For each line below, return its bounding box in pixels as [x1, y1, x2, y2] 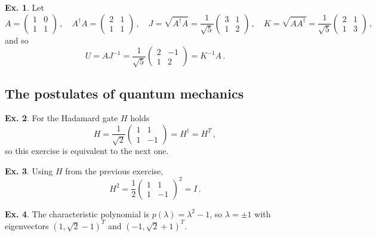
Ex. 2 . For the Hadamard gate [5, 112, 118, 124]
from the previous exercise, [65, 164, 164, 177]
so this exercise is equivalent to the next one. [5, 144, 169, 156]
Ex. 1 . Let [5, 1, 44, 13]
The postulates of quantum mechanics [5, 84, 244, 102]
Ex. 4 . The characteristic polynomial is [5, 207, 150, 220]
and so [5, 33, 29, 46]
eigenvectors [5, 219, 49, 232]
